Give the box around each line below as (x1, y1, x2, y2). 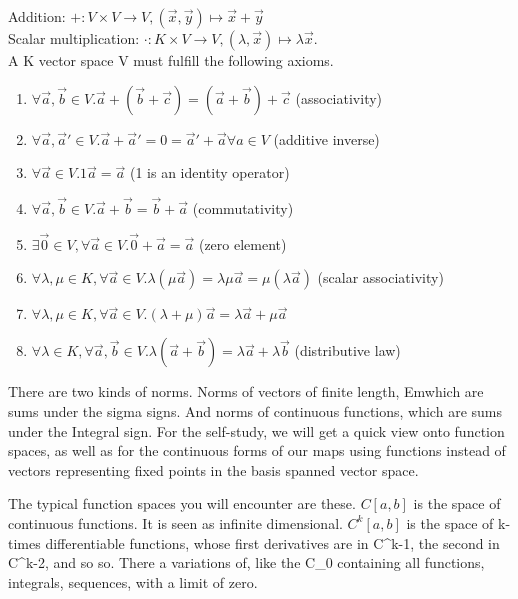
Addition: (8, 6, 66, 26)
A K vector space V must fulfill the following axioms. (8, 50, 334, 70)
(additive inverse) (273, 128, 380, 149)
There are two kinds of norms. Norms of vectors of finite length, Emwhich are (8, 381, 484, 402)
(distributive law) (294, 340, 401, 361)
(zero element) (198, 233, 287, 254)
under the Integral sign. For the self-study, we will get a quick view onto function (8, 420, 505, 441)
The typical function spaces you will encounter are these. (8, 493, 356, 514)
